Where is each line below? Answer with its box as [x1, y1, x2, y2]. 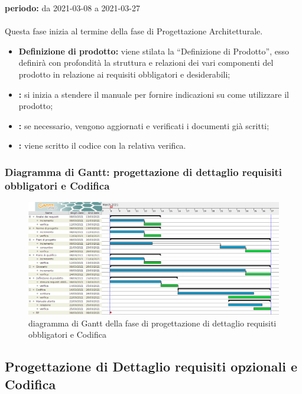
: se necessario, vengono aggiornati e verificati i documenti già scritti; [18, 119, 269, 132]
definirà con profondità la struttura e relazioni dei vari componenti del [18, 56, 274, 69]
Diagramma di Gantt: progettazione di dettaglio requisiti [5, 164, 282, 179]
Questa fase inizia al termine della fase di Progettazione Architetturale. [5, 25, 263, 37]
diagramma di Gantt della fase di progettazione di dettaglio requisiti [28, 316, 277, 329]
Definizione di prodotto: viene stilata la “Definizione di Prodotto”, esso [18, 44, 289, 57]
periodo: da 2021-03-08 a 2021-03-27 [5, 2, 140, 14]
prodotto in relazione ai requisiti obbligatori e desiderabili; [18, 68, 230, 80]
